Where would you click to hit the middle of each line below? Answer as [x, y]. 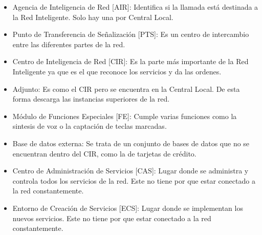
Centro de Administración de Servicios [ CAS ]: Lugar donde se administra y [130, 171]
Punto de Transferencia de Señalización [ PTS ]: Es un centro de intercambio [131, 34]
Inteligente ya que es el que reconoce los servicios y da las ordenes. [117, 71]
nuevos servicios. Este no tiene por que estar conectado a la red [112, 218]
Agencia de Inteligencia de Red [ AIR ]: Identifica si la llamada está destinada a [135, 7]
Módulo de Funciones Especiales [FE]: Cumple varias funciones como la [125, 116]
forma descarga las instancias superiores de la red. [91, 99]
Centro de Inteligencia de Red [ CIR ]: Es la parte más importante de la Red [130, 61]
